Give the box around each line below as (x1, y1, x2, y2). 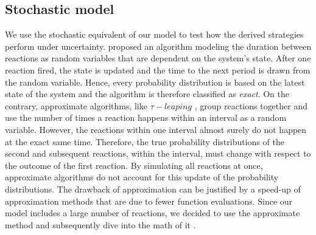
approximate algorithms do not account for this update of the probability (5, 171, 279, 183)
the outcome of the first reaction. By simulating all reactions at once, (5, 158, 263, 171)
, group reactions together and (194, 99, 308, 112)
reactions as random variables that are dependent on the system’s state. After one (5, 52, 311, 64)
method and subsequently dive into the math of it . (5, 218, 196, 231)
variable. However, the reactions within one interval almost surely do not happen (5, 123, 307, 135)
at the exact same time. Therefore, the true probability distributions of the (5, 135, 284, 148)
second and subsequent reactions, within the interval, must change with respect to (5, 147, 311, 160)
